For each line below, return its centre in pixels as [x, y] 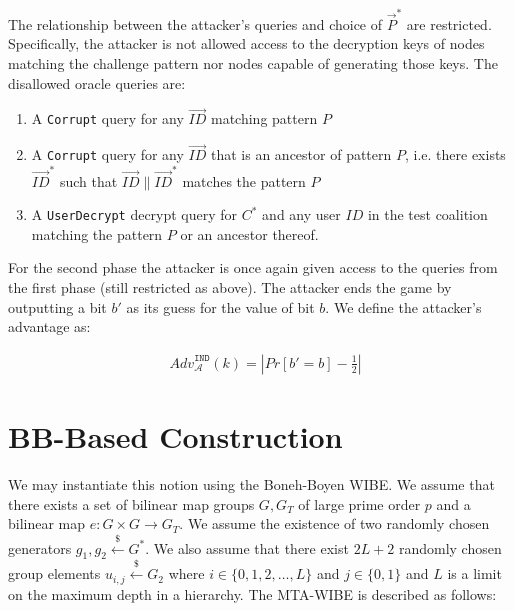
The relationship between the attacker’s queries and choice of [195, 23]
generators [40, 547]
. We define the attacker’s [403, 306]
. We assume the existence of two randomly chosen [334, 523]
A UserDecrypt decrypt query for [134, 214]
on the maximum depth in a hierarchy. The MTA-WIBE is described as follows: [252, 593]
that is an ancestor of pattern [301, 154]
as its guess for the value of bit [220, 306]
